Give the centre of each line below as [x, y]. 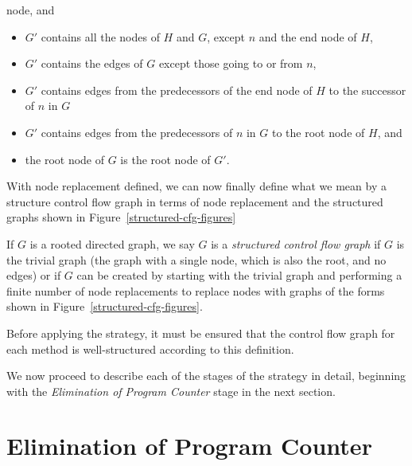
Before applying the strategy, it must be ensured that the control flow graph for [201, 333]
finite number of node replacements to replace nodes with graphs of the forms [196, 290]
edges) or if [34, 275]
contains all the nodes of [100, 36]
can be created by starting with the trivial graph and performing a [239, 275]
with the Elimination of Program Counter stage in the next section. [171, 391]
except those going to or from [231, 63]
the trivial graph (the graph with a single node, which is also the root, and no [196, 259]
